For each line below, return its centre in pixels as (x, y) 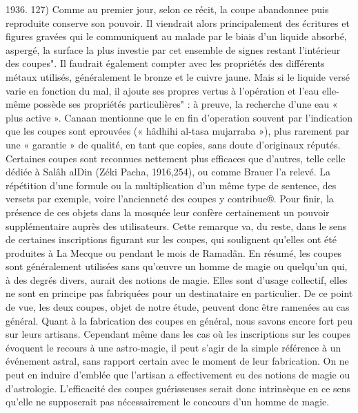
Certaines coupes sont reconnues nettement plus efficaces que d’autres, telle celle (176, 158)
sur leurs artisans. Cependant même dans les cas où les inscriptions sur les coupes (178, 334)
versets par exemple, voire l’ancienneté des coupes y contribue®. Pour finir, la (170, 199)
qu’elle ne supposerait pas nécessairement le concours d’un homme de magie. (168, 402)
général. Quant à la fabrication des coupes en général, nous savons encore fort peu (179, 320)
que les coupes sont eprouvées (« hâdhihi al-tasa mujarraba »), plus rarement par (178, 131)
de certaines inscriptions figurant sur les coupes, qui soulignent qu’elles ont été (171, 239)
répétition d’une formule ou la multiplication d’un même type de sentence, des (171, 185)
